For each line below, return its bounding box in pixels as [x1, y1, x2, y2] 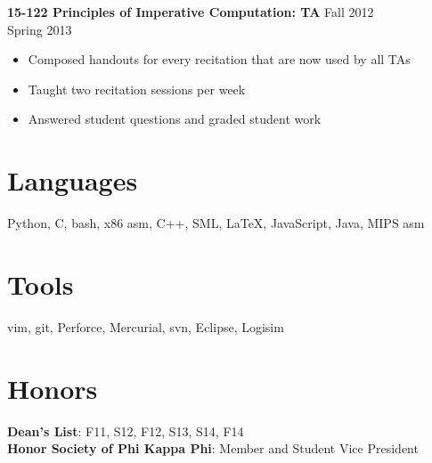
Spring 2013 [7, 20, 72, 38]
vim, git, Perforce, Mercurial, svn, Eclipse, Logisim [7, 317, 284, 336]
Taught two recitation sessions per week [28, 79, 246, 98]
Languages [7, 162, 138, 199]
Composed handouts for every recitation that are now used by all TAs [28, 50, 411, 69]
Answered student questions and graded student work [28, 110, 322, 128]
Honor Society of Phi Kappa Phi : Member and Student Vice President [7, 439, 419, 458]
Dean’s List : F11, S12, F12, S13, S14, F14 [7, 421, 244, 440]
